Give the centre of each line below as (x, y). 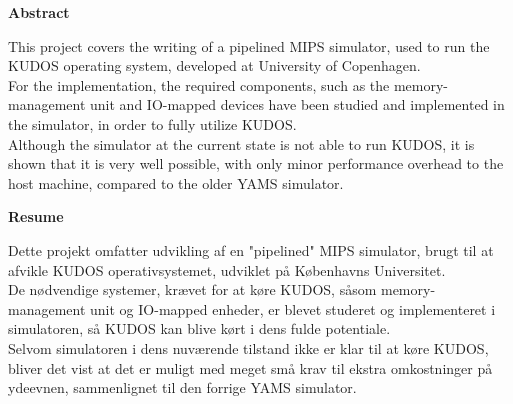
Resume (36, 216)
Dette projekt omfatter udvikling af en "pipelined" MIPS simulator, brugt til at (251, 249)
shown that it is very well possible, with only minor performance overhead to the (256, 163)
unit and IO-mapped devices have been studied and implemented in (297, 104)
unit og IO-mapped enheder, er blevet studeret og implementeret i (293, 308)
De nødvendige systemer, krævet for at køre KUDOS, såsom (192, 289)
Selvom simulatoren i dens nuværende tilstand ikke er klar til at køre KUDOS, (248, 347)
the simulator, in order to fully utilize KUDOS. (152, 123)
